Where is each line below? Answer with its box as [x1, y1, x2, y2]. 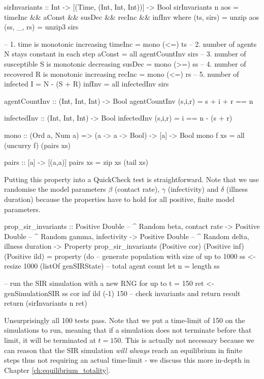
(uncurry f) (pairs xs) [4, 139, 71, 150]
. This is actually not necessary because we [121, 335, 254, 345]
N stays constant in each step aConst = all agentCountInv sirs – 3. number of [4, 48, 246, 59]
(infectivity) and [168, 184, 219, 194]
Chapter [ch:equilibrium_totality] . [4, 364, 110, 375]
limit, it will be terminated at [4, 335, 96, 345]
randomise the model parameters [4, 184, 106, 194]
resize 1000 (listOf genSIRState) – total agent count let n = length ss [4, 260, 220, 271]
